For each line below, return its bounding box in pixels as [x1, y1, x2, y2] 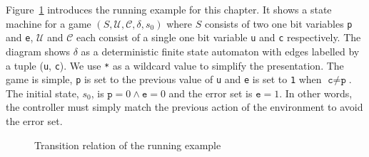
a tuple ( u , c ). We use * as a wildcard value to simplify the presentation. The [6, 58, 344, 72]
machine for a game [6, 16, 91, 31]
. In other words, [279, 85, 353, 100]
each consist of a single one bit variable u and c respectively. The [76, 30, 361, 45]
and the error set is [168, 85, 253, 100]
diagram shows [6, 43, 71, 58]
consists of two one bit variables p [204, 16, 353, 31]
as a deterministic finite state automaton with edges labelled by [81, 43, 360, 58]
